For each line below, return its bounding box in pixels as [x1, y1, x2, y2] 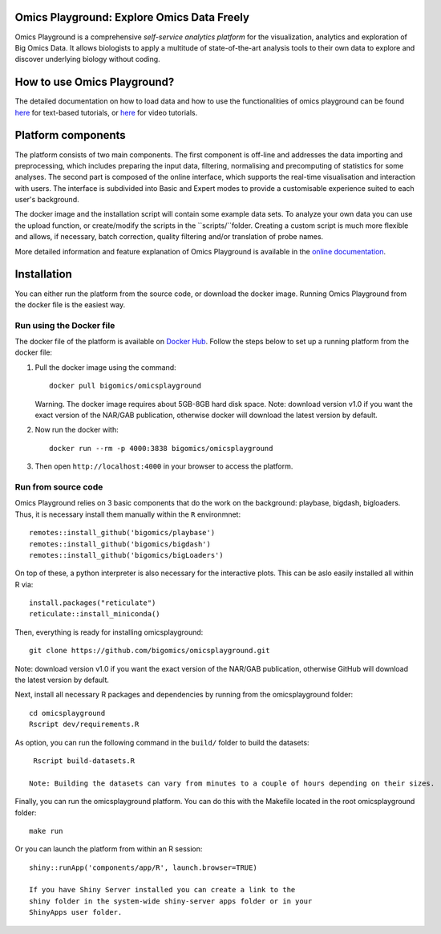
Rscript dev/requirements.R [29, 720, 140, 729]
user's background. [14, 195, 79, 205]
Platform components [14, 128, 126, 142]
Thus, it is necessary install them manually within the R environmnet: [14, 510, 241, 519]
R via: [14, 579, 34, 589]
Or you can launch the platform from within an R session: [14, 844, 203, 854]
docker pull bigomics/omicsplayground [49, 381, 202, 391]
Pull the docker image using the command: [34, 362, 176, 372]
